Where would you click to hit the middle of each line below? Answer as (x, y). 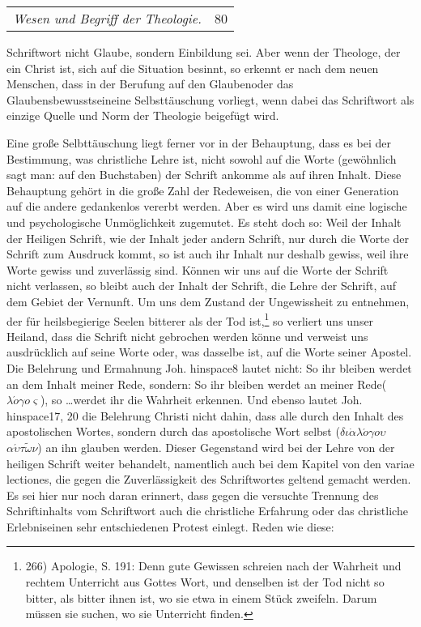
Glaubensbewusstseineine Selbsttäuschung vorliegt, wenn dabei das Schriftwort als (210, 99)
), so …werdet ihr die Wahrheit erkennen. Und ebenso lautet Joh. (201, 400)
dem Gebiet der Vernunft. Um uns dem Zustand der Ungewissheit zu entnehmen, (208, 301)
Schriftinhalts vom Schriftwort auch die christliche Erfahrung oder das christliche (207, 511)
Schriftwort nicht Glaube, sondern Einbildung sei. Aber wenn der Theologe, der (204, 52)
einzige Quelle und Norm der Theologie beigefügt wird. (143, 115)
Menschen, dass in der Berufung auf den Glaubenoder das (150, 84)
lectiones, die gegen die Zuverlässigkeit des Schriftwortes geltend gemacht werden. (209, 479)
